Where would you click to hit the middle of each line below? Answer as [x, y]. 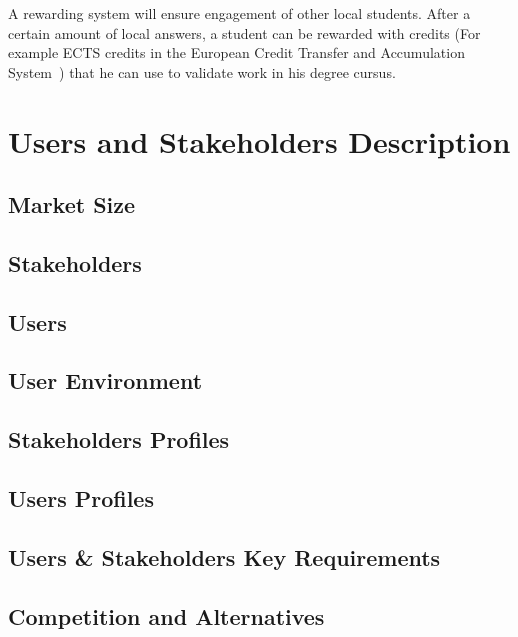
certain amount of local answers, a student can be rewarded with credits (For [244, 32]
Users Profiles [81, 498]
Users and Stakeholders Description [259, 140]
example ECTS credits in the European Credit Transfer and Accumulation [236, 52]
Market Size [72, 204]
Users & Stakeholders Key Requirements [224, 556]
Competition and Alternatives [166, 615]
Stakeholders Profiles [119, 439]
